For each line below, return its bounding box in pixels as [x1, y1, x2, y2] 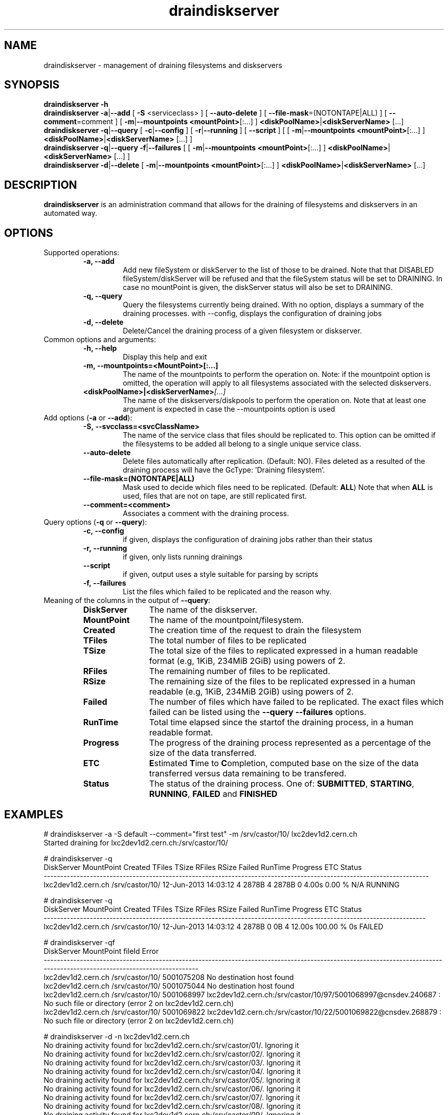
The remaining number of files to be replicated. [149, 666, 330, 677]
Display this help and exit [123, 352, 207, 362]
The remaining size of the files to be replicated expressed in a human [149, 676, 415, 687]
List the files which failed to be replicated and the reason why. [123, 587, 332, 596]
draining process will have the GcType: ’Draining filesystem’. [123, 465, 325, 475]
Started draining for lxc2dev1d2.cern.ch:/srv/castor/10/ [43, 838, 228, 847]
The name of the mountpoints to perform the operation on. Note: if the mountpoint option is [123, 370, 431, 379]
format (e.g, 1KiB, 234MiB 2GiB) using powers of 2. [149, 656, 346, 666]
